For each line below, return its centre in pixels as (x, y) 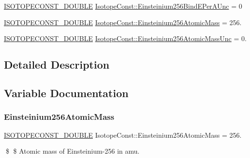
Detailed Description (57, 65)
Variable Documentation (66, 93)
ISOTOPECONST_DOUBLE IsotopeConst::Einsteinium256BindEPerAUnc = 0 (123, 6)
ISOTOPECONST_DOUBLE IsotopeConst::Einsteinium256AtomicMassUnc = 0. (125, 38)
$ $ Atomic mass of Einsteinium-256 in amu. (73, 151)
